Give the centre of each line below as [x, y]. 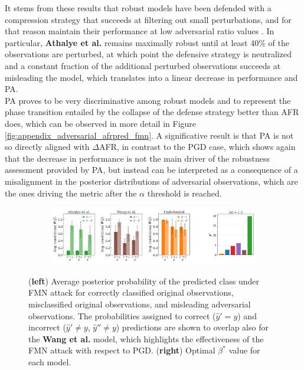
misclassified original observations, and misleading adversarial [140, 304]
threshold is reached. [184, 193]
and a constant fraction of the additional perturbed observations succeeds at [143, 65]
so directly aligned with [47, 147]
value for [244, 350]
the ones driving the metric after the [71, 193]
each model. [50, 361]
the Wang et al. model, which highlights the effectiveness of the [146, 338]
